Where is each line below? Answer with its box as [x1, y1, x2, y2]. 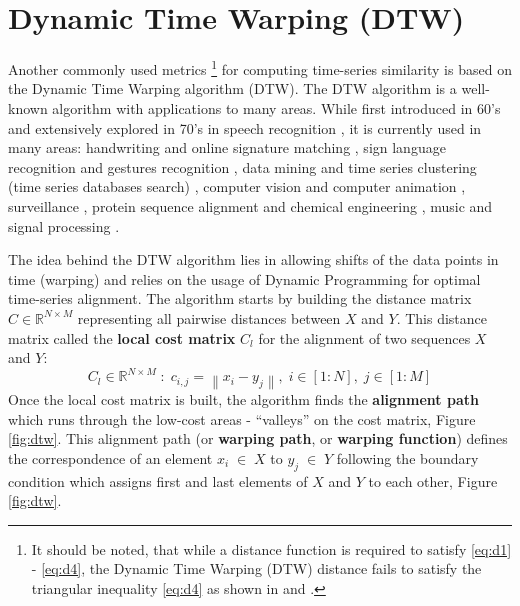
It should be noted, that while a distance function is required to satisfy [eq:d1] [31, 538, 512, 559]
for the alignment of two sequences [258, 327, 471, 348]
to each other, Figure [368, 470, 498, 491]
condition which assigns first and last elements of [8, 470, 308, 491]
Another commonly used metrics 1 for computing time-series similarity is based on [8, 56, 512, 79]
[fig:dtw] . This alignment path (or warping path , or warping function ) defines [8, 428, 508, 449]
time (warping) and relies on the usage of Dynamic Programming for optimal [8, 268, 481, 289]
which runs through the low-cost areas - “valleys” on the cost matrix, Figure [8, 408, 476, 429]
